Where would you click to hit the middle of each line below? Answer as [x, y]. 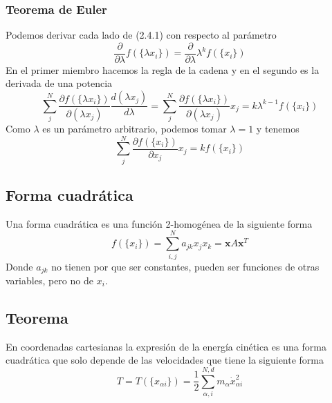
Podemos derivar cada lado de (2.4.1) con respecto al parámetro [141, 35]
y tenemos [278, 128]
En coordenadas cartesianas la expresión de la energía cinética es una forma [166, 346]
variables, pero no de [49, 281]
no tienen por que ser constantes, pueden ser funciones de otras [185, 266]
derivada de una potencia [59, 83]
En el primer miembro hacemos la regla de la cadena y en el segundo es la [163, 69]
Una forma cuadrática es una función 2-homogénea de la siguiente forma [159, 223]
